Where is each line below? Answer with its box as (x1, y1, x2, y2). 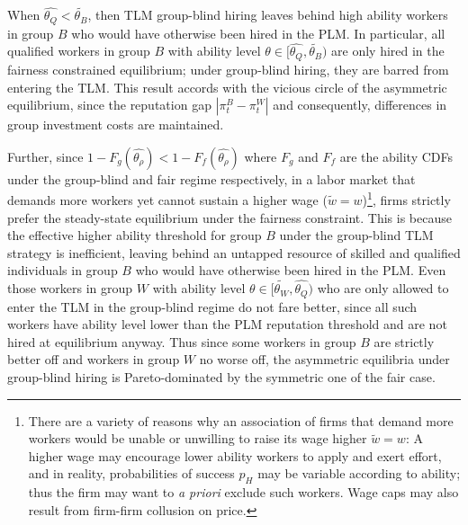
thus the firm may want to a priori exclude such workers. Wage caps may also (28, 483, 459, 502)
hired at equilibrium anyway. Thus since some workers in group (7, 332, 356, 351)
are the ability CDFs (339, 147, 453, 165)
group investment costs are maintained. (7, 115, 224, 134)
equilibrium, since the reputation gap (7, 95, 211, 114)
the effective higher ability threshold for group (7, 226, 262, 245)
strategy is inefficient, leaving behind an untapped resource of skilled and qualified (7, 243, 461, 262)
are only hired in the (331, 41, 445, 60)
